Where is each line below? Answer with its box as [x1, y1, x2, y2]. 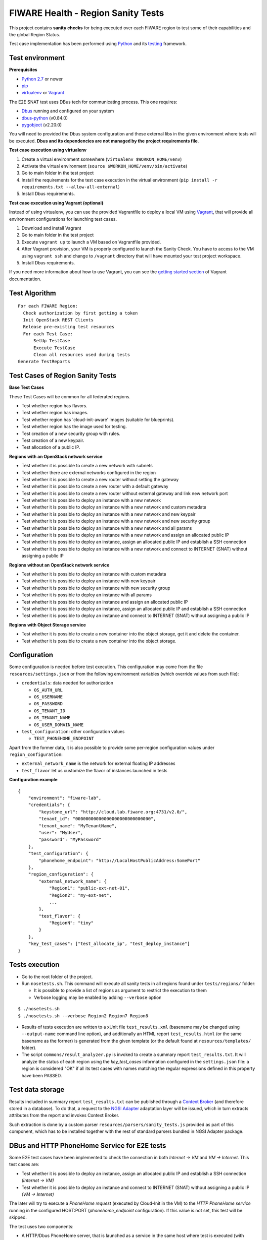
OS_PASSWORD [34, 701, 63, 707]
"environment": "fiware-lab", [28, 795, 101, 801]
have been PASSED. [21, 1072, 62, 1078]
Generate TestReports [18, 359, 70, 365]
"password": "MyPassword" [39, 837, 101, 843]
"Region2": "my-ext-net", [49, 892, 112, 898]
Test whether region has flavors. [21, 403, 88, 409]
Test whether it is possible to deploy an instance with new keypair [21, 578, 156, 584]
